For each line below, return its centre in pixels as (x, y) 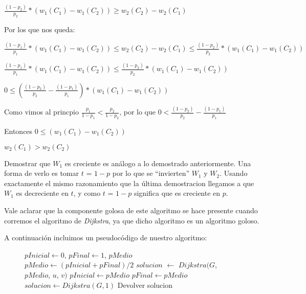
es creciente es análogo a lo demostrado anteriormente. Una (158, 163)
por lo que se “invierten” (151, 173)
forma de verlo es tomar (42, 173)
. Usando (234, 173)
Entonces (18, 131)
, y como (87, 193)
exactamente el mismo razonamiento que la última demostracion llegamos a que (129, 183)
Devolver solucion (145, 285)
